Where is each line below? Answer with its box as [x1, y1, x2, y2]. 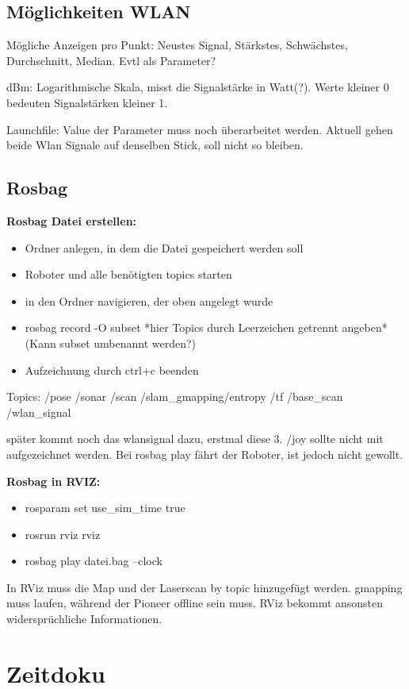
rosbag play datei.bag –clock [25, 552, 162, 569]
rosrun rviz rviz [25, 525, 101, 542]
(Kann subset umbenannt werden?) [25, 334, 197, 351]
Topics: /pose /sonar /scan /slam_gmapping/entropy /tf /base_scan [6, 388, 343, 405]
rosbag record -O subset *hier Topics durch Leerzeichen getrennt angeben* [25, 319, 388, 336]
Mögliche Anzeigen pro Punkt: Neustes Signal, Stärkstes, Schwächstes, [6, 37, 348, 53]
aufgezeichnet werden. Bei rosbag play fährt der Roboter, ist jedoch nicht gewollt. [6, 445, 403, 462]
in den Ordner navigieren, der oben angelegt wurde [25, 292, 273, 309]
